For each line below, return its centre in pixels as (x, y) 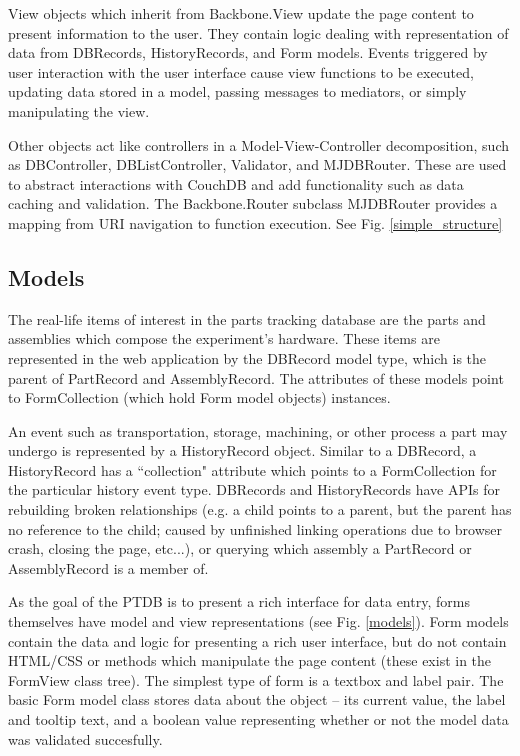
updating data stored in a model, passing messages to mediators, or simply (237, 91)
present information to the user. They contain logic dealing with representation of (258, 32)
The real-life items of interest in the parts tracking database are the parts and (247, 318)
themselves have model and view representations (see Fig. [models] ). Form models (258, 621)
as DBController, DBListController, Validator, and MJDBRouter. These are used (257, 164)
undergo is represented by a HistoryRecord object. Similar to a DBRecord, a (242, 450)
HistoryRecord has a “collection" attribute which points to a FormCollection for (252, 469)
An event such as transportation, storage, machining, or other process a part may (258, 430)
